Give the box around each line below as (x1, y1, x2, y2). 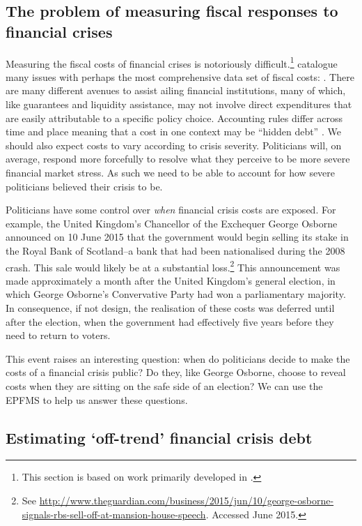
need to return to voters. (6, 328, 111, 343)
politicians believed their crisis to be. (6, 179, 163, 193)
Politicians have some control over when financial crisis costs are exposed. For (6, 202, 336, 217)
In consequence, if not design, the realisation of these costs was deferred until (6, 301, 335, 315)
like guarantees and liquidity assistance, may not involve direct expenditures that (6, 97, 352, 112)
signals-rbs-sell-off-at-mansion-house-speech (22, 506, 206, 521)
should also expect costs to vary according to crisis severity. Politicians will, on (6, 137, 342, 152)
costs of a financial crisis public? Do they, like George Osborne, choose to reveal (6, 365, 346, 380)
